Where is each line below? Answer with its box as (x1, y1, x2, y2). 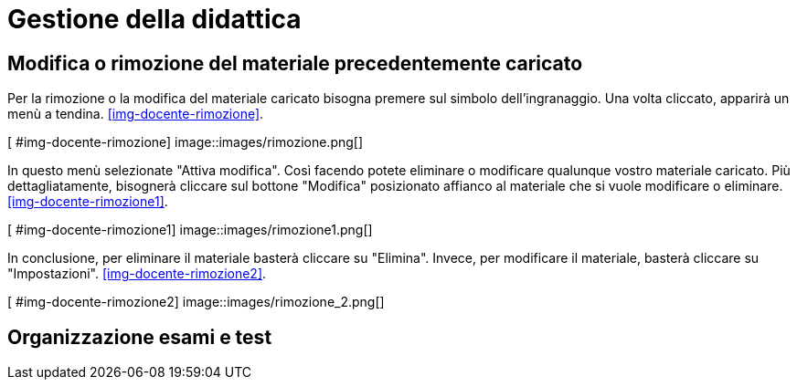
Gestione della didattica (7, 4, 302, 35)
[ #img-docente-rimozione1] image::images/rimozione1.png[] (7, 222, 373, 238)
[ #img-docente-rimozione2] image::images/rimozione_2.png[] (7, 294, 385, 310)
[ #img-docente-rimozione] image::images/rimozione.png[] (7, 134, 364, 151)
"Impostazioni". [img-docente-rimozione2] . (7, 266, 267, 282)
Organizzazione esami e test (7, 325, 272, 349)
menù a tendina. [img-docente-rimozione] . (7, 106, 264, 122)
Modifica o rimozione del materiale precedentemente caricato (7, 51, 583, 75)
